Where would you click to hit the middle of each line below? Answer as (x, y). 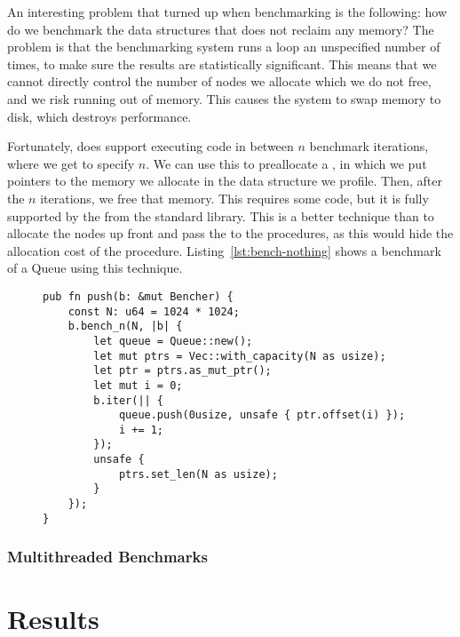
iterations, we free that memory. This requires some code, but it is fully (234, 198)
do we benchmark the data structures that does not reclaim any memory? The (221, 29)
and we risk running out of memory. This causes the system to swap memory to (224, 98)
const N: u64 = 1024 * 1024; (154, 311)
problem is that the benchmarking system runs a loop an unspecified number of (224, 47)
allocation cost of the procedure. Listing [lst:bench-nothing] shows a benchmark (224, 250)
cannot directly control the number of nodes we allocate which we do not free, (219, 81)
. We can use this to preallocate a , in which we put (286, 163)
